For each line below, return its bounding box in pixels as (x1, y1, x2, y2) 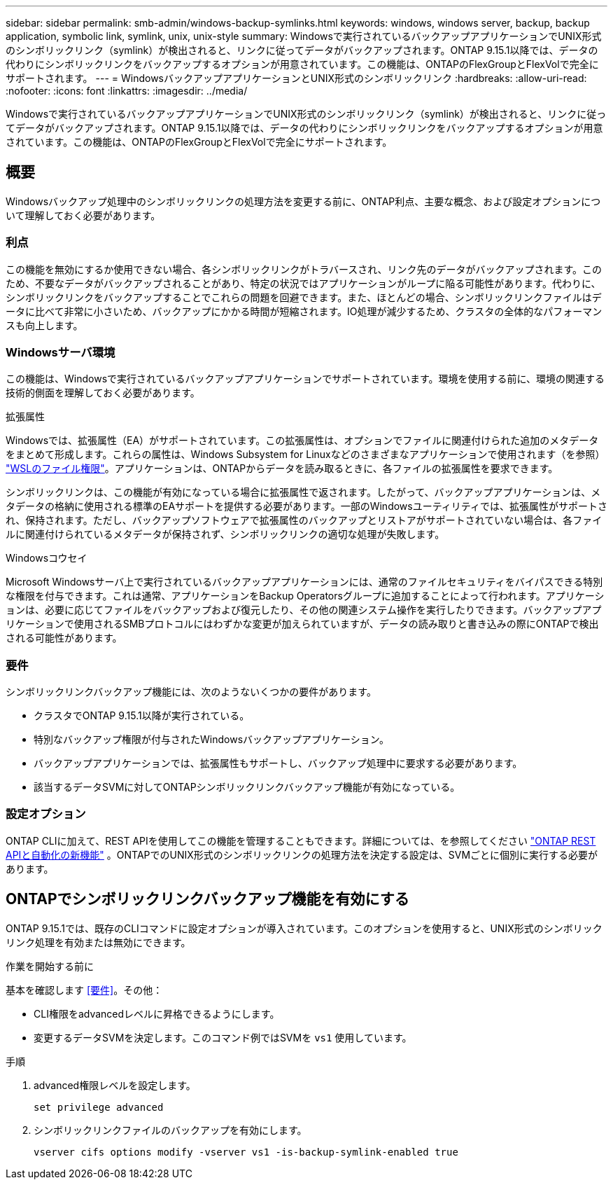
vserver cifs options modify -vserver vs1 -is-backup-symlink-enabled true (34, 1146, 458, 1158)
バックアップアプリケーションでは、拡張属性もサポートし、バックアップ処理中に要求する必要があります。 (34, 757, 523, 770)
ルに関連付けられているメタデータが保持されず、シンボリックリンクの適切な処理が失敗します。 (6, 528, 445, 541)
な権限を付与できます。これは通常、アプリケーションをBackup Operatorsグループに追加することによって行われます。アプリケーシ (6, 590, 605, 602)
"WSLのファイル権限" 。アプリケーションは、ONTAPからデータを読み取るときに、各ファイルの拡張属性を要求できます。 (6, 462, 558, 475)
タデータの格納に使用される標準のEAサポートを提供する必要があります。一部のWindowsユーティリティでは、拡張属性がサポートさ (6, 500, 608, 513)
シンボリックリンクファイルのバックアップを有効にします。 (34, 1123, 307, 1136)
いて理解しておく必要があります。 (6, 209, 161, 221)
